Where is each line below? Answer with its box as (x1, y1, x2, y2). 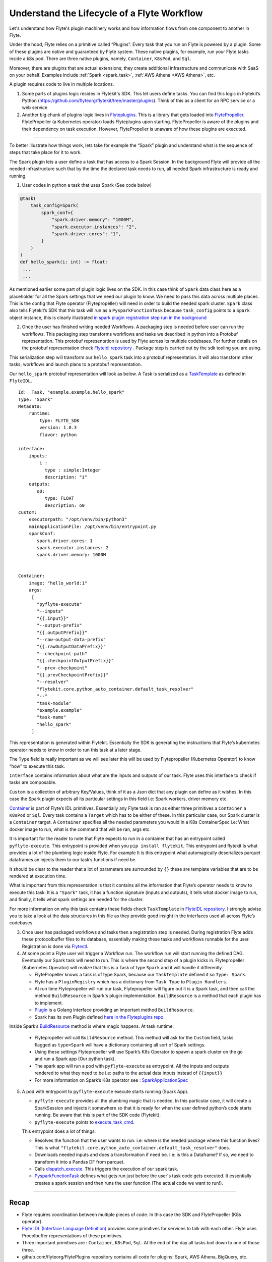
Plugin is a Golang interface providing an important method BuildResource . (34, 1007, 194, 1013)
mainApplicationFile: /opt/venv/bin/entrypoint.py (28, 523, 157, 530)
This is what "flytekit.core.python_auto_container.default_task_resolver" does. (34, 1144, 230, 1150)
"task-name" (37, 714, 66, 720)
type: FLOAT (44, 495, 75, 501)
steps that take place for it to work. (9, 149, 82, 155)
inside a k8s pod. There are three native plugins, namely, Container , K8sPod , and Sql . (9, 56, 191, 62)
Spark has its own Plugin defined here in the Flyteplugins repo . (34, 1014, 165, 1020)
